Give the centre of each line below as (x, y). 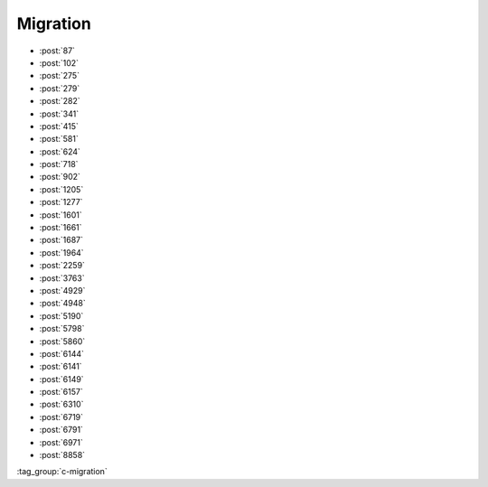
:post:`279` (60, 88)
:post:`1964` (62, 252)
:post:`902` (60, 177)
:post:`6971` (61, 442)
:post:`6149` (62, 379)
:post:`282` (60, 101)
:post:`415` (59, 126)
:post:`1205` (61, 189)
